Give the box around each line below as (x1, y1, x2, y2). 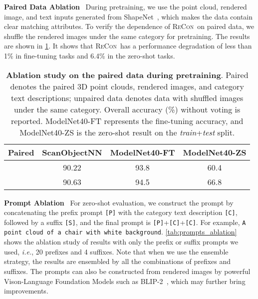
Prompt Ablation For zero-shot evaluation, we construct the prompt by (4, 197, 234, 207)
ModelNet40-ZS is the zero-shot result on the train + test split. (19, 126, 235, 138)
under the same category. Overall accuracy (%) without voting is (14, 103, 241, 115)
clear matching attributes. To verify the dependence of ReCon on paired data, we (4, 21, 255, 31)
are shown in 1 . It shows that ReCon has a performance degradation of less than (4, 40, 252, 51)
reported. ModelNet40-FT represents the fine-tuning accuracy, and (10, 114, 244, 126)
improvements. (4, 285, 48, 296)
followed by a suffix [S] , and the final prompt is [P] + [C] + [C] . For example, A (4, 216, 246, 227)
